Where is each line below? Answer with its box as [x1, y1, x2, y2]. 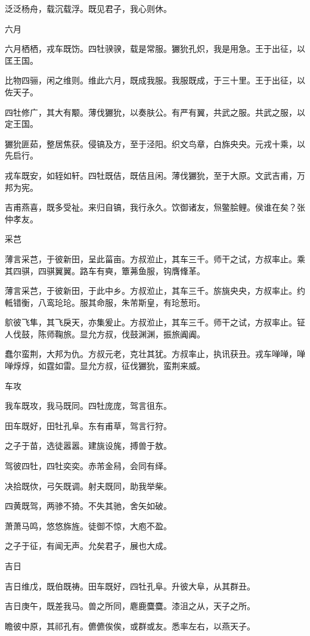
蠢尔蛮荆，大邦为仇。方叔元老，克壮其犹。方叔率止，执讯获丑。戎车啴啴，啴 [5, 348, 305, 360]
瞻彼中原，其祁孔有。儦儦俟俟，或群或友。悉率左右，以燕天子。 [5, 619, 255, 632]
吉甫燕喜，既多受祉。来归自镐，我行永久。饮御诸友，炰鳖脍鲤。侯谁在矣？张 [5, 201, 305, 213]
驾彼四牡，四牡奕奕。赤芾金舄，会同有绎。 [5, 460, 172, 472]
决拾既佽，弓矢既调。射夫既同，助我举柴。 [5, 479, 172, 492]
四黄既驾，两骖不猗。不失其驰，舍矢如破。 [5, 500, 172, 512]
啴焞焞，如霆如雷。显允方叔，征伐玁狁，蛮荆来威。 [5, 359, 205, 372]
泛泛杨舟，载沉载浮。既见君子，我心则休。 [5, 2, 172, 14]
